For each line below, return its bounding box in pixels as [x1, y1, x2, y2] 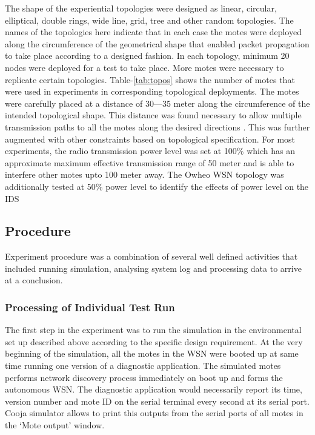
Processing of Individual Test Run [5, 300, 175, 314]
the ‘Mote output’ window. [5, 419, 105, 431]
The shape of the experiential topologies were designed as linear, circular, [5, 2, 277, 14]
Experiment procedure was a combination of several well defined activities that [5, 250, 298, 263]
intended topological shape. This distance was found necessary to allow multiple [5, 109, 302, 121]
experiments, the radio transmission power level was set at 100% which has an [5, 144, 295, 157]
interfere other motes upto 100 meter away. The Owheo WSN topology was [5, 168, 284, 181]
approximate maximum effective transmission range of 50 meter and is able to [5, 156, 294, 169]
